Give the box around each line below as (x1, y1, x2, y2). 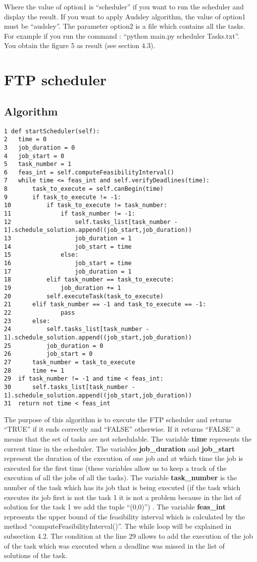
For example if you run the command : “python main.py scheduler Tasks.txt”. (4, 30, 240, 41)
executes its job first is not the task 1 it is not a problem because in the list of (4, 492, 241, 502)
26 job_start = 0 (4, 350, 93, 358)
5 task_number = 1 (4, 161, 72, 168)
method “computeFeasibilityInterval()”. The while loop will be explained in (4, 521, 232, 531)
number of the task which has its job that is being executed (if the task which (4, 482, 241, 493)
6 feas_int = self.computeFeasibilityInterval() (4, 169, 174, 176)
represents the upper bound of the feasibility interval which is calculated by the (4, 511, 245, 521)
